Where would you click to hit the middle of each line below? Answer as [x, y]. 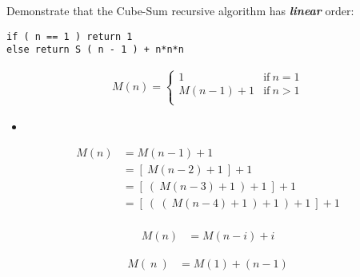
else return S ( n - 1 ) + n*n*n [95, 50]
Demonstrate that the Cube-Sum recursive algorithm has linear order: [180, 10]
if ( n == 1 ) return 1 [70, 36]
